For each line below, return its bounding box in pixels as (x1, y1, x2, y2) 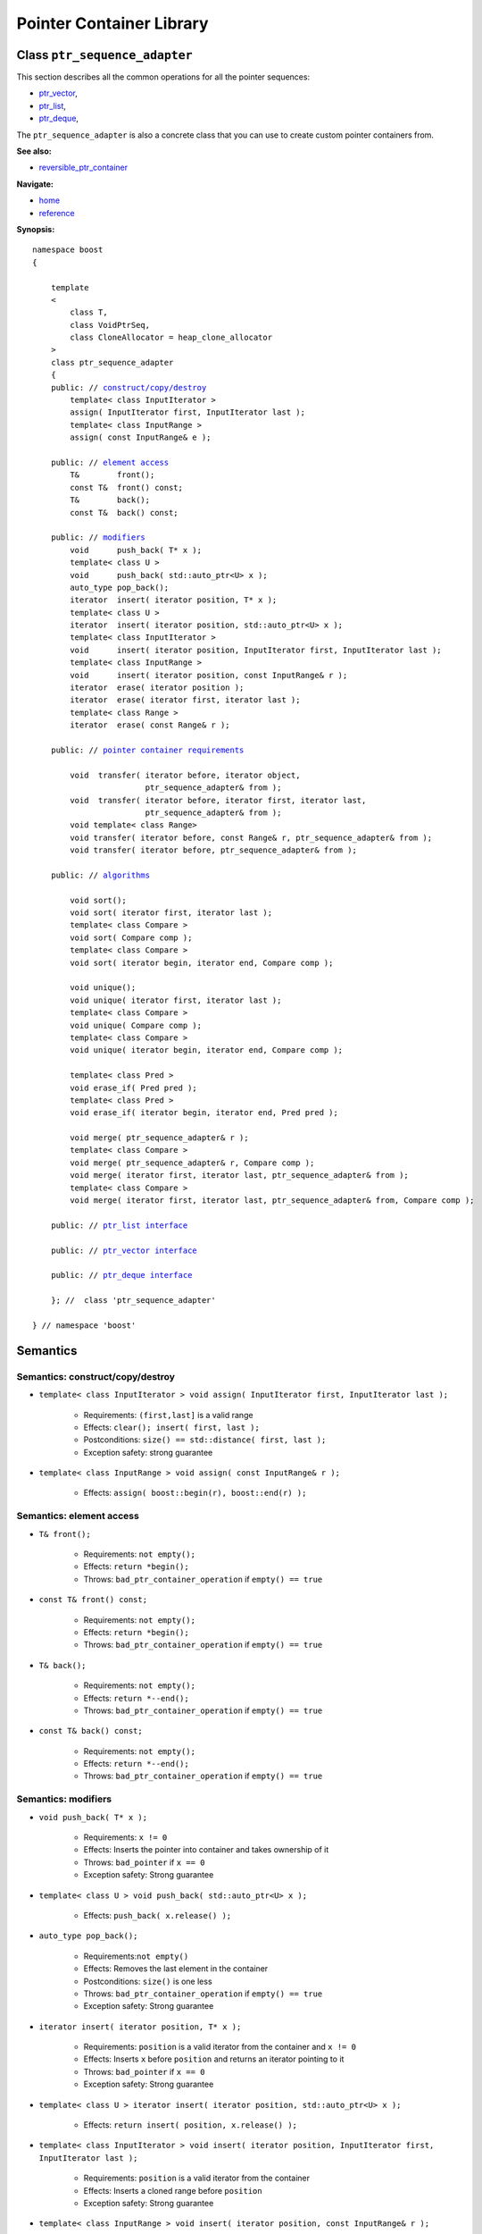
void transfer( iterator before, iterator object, (70, 769, 301, 780)
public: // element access (50, 458, 170, 467)
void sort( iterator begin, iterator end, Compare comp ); (70, 957, 334, 968)
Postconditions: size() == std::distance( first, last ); (83, 1434, 327, 1445)
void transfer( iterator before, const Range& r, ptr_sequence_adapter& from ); (70, 832, 433, 843)
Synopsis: (16, 223, 55, 234)
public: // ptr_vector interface (50, 1245, 198, 1256)
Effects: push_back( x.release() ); (83, 1910, 232, 1920)
